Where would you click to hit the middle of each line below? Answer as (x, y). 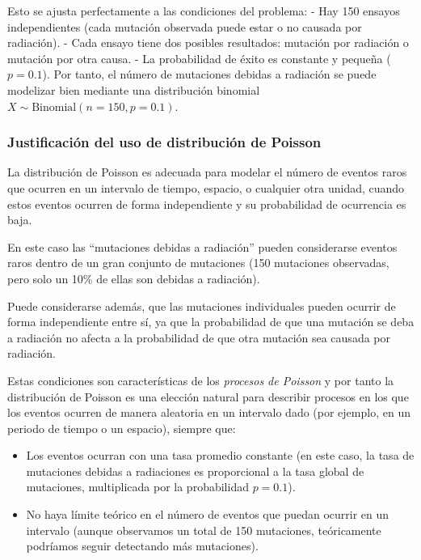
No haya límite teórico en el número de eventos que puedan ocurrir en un (208, 514)
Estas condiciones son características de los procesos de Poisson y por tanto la (201, 380)
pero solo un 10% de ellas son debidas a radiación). (134, 278)
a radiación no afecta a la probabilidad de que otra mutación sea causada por (199, 337)
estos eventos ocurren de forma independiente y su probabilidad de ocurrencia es (207, 204)
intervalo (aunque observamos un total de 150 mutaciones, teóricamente (204, 530)
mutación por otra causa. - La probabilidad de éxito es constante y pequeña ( (199, 58)
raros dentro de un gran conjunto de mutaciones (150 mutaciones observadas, (198, 263)
